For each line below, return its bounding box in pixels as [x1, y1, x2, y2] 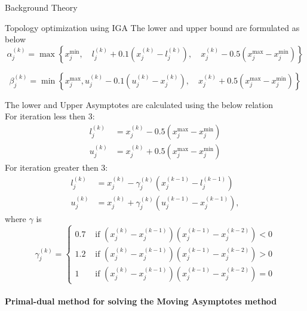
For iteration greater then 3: [5, 161, 108, 174]
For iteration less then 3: [5, 110, 95, 122]
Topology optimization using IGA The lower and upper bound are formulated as [5, 21, 300, 33]
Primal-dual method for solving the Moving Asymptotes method [5, 295, 277, 307]
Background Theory [5, 1, 78, 13]
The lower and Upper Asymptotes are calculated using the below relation [5, 98, 274, 110]
